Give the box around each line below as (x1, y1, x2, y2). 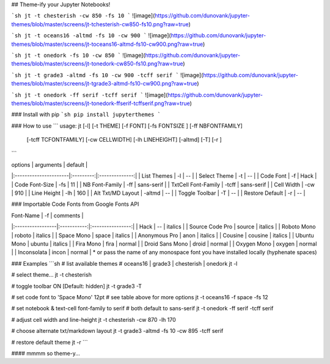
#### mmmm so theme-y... (11, 349, 81, 357)
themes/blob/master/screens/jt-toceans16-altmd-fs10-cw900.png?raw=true (11, 40, 204, 48)
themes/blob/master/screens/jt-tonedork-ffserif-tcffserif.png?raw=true (11, 100, 190, 107)
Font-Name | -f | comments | (11, 211, 84, 219)
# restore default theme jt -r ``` (11, 338, 88, 346)
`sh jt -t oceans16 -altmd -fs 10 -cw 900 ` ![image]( (11, 32, 171, 39)
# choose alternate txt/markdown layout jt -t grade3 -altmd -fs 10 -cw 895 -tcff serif (11, 327, 224, 335)
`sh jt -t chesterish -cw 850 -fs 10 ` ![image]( (11, 12, 155, 20)
